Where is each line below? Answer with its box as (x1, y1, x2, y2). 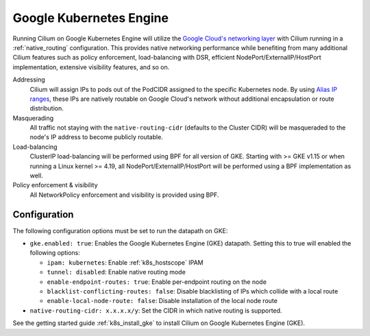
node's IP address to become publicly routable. (29, 133, 164, 141)
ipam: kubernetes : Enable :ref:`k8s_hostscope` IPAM (47, 258, 203, 267)
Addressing (12, 75, 46, 84)
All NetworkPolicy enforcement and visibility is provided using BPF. (29, 191, 219, 199)
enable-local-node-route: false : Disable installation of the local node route (47, 297, 277, 305)
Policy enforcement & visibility (12, 181, 99, 189)
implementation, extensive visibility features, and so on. (12, 62, 170, 71)
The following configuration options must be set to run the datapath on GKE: (12, 226, 228, 235)
